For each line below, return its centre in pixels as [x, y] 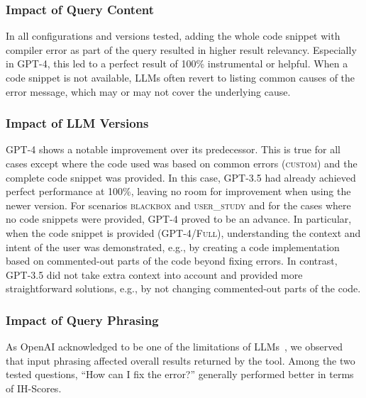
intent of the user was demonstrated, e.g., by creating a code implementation [173, 247]
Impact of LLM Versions [77, 123]
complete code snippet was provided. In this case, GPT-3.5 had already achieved [181, 177]
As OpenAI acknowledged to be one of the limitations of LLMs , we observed [174, 347]
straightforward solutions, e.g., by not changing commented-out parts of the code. [183, 288]
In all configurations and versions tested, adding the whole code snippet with [173, 36]
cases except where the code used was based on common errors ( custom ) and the [182, 163]
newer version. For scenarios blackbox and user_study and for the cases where [178, 205]
